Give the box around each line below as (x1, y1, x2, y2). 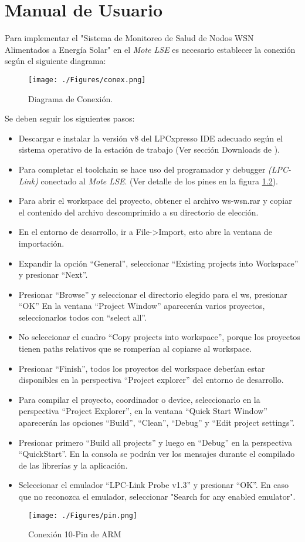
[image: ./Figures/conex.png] (28, 75, 146, 84)
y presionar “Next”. (18, 268, 88, 281)
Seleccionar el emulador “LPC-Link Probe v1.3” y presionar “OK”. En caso (18, 479, 289, 491)
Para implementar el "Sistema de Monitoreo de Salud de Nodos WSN (5, 32, 254, 44)
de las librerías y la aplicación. (18, 459, 128, 471)
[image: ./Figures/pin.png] (28, 511, 138, 520)
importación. (18, 237, 65, 249)
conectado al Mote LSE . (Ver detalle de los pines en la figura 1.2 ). (40, 174, 279, 187)
